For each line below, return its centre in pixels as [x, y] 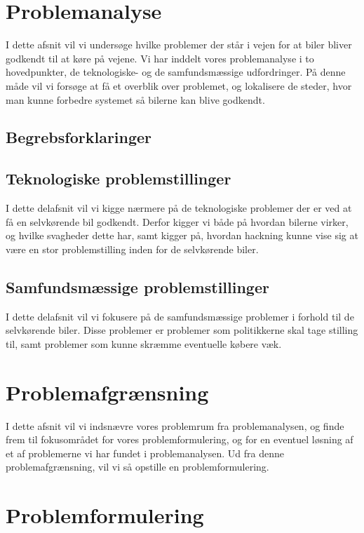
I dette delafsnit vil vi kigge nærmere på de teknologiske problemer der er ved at [179, 208]
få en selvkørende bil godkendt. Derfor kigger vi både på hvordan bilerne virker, [177, 221]
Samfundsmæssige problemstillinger [137, 286]
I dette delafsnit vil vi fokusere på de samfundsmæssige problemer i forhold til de [180, 316]
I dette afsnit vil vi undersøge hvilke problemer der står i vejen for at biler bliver [179, 45]
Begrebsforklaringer [79, 137]
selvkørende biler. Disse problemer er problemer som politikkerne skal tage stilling [182, 330]
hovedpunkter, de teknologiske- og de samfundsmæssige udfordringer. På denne [176, 72]
